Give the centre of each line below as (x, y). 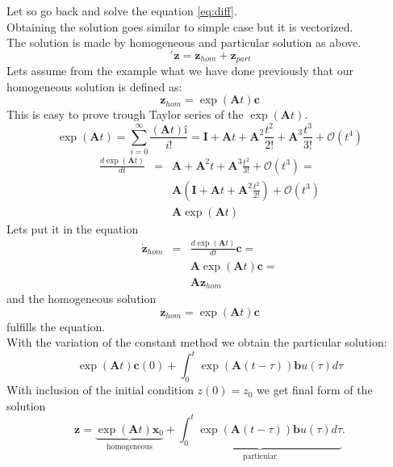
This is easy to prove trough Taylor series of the (125, 114)
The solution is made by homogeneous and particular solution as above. (184, 42)
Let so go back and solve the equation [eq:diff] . (122, 11)
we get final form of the (315, 390)
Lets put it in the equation (73, 228)
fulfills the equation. (56, 326)
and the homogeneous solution (82, 298)
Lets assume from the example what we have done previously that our (180, 71)
